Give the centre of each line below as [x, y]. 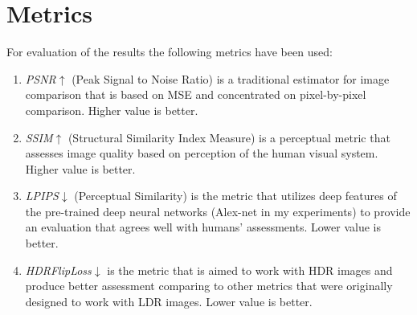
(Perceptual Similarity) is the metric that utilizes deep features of [235, 196]
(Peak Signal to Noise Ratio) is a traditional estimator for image [231, 78]
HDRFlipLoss [58, 270]
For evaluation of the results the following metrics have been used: [170, 52]
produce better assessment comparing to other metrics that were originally [209, 286]
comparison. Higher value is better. [112, 110]
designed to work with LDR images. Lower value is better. [169, 301]
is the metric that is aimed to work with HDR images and [250, 270]
